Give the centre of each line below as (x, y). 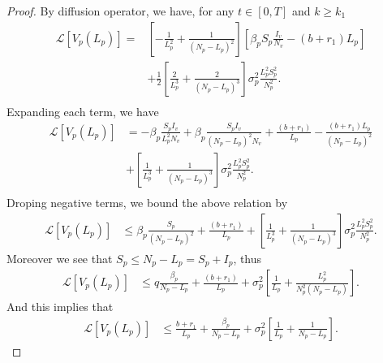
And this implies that (60, 307)
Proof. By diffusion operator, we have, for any (120, 11)
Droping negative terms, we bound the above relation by (147, 202)
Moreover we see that (60, 258)
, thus (247, 258)
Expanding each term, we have (83, 111)
